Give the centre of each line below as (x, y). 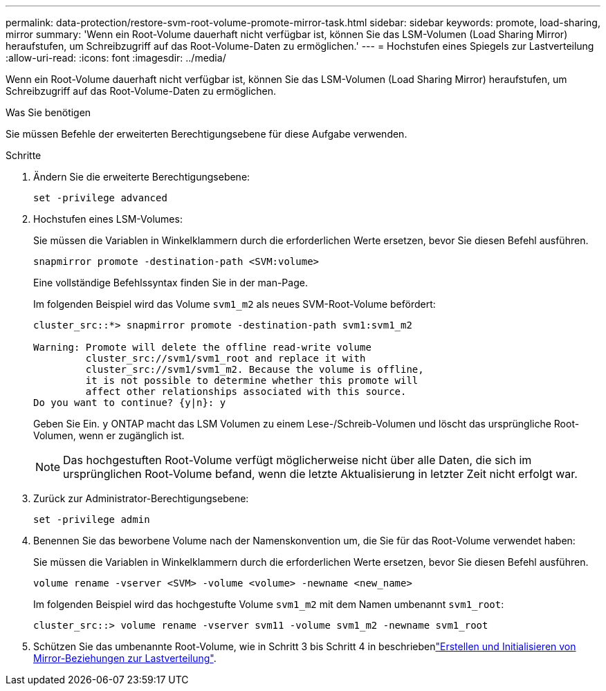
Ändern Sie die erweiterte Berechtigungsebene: (142, 177)
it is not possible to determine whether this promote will (252, 380)
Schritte (24, 155)
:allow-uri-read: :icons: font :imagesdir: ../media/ (116, 58)
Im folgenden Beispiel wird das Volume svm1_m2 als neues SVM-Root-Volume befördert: (235, 304)
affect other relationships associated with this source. (246, 391)
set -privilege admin (92, 519)
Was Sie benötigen (48, 112)
